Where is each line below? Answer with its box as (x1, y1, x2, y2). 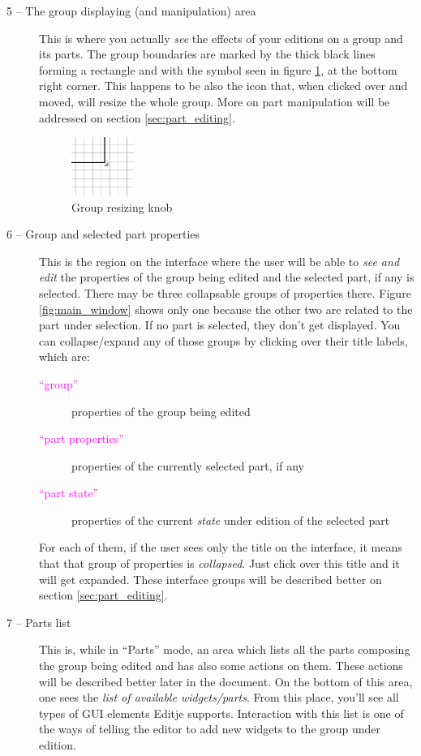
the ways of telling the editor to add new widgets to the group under (39, 720, 381, 737)
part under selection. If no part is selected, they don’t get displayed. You (39, 316, 401, 333)
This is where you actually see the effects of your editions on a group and (39, 29, 403, 46)
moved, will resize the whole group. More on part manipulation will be (39, 92, 390, 110)
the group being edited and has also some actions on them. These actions (39, 657, 403, 674)
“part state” (39, 484, 99, 501)
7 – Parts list (6, 613, 71, 630)
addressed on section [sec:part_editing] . (39, 109, 235, 126)
